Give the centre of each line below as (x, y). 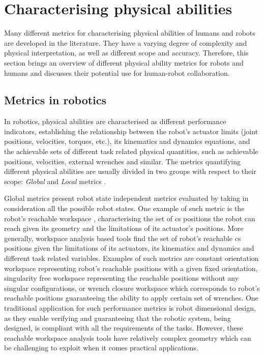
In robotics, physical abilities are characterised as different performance (115, 121)
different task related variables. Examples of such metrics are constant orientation (131, 258)
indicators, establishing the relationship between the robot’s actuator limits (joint (131, 131)
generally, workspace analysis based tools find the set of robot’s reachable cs (123, 238)
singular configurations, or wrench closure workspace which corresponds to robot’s (132, 288)
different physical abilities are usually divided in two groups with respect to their (130, 171)
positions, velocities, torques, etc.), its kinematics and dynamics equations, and (127, 141)
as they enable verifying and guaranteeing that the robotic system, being (118, 318)
